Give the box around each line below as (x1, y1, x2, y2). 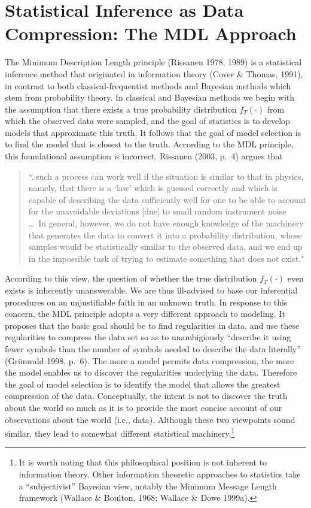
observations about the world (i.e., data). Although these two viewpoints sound (5, 413, 295, 425)
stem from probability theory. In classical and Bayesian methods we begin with (5, 91, 295, 104)
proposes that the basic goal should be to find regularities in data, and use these (5, 319, 300, 331)
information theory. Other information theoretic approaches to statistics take (19, 467, 301, 480)
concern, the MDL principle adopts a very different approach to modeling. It (5, 307, 285, 320)
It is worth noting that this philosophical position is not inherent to (19, 456, 267, 468)
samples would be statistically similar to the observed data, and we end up (28, 240, 303, 253)
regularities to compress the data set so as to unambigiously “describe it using (5, 331, 291, 343)
